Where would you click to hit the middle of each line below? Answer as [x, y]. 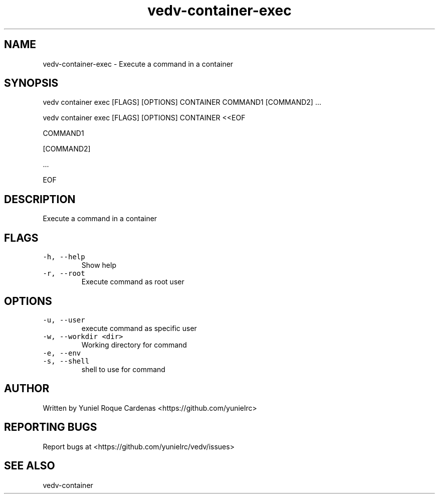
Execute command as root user [133, 282]
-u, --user [64, 320]
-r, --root [64, 274]
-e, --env [62, 353]
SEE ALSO [30, 466]
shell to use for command [123, 369]
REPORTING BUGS [51, 427]
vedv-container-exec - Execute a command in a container [138, 64]
